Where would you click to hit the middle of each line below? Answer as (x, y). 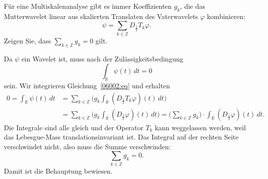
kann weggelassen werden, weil (200, 127)
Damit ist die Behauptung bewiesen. (58, 170)
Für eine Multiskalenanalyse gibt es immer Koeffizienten (88, 6)
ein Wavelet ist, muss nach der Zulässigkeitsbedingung (102, 58)
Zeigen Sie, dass (28, 40)
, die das (193, 6)
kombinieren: (226, 16)
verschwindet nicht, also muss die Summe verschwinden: (87, 146)
